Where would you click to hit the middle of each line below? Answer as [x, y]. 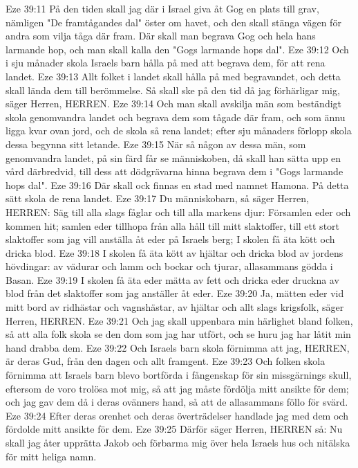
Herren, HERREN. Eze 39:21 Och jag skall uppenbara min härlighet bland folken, [179, 320]
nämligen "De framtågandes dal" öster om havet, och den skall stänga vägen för [173, 22]
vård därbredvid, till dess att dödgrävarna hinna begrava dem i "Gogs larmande [175, 171]
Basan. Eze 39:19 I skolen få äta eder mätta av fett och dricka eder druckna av [172, 279]
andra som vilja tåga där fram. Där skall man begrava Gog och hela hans [161, 36]
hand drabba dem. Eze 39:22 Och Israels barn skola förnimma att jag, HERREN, [178, 347]
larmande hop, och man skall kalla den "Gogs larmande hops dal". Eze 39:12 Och [177, 49]
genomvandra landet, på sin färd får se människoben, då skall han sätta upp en [173, 157]
